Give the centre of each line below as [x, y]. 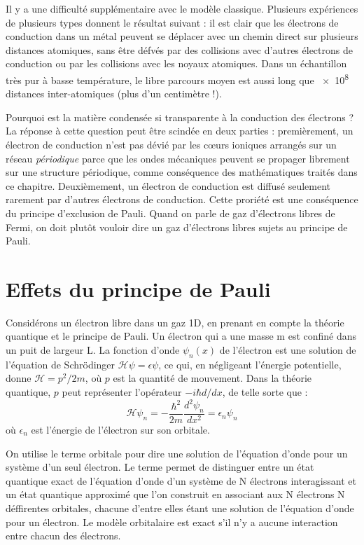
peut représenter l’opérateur [122, 392]
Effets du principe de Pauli [138, 288]
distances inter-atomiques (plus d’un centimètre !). [114, 94]
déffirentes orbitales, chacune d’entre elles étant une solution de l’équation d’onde [180, 508]
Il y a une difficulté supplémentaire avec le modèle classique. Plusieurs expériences [182, 8]
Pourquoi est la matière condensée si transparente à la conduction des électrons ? [180, 117]
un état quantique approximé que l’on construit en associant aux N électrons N [175, 494]
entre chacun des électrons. [63, 536]
